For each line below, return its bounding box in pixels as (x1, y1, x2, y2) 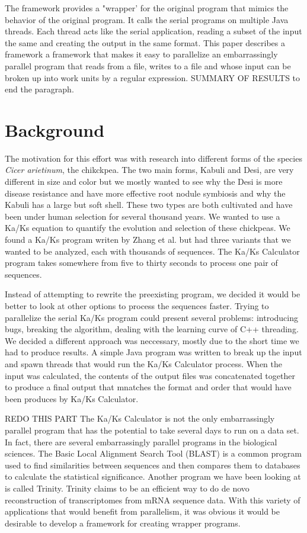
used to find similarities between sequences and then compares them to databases (5, 458, 300, 471)
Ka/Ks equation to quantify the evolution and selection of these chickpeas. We (5, 221, 290, 234)
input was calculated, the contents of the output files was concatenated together (5, 369, 295, 381)
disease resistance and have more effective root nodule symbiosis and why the (5, 187, 286, 199)
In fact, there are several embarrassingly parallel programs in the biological (5, 435, 277, 448)
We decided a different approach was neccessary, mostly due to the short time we (5, 334, 299, 346)
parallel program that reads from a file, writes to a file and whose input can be (5, 59, 291, 72)
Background (5, 117, 105, 142)
